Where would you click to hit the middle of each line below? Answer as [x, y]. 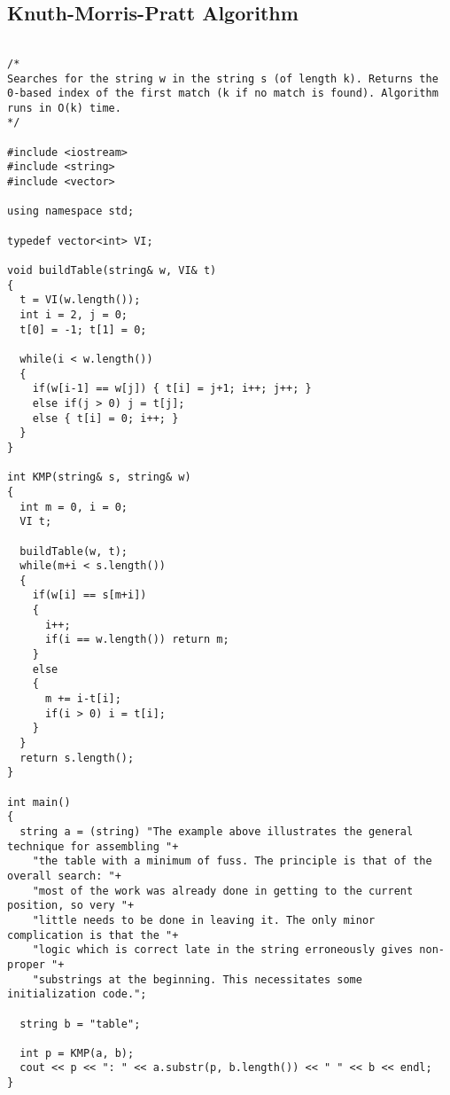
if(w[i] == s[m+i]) [89, 595]
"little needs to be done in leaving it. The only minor [204, 920]
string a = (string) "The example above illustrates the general [217, 831]
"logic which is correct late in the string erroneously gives [223, 950]
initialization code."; [77, 994]
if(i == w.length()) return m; [137, 640]
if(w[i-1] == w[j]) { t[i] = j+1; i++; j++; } [172, 389]
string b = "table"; [80, 1024]
